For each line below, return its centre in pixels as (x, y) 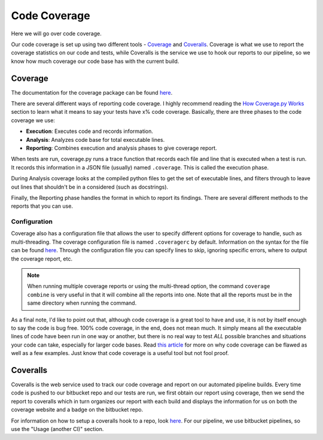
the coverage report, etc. (42, 259)
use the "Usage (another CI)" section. (57, 429)
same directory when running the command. (82, 303)
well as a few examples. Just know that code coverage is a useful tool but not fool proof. (120, 353)
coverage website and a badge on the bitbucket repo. (77, 409)
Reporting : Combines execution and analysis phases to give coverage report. (122, 148)
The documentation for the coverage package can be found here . (92, 92)
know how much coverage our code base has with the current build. (95, 61)
